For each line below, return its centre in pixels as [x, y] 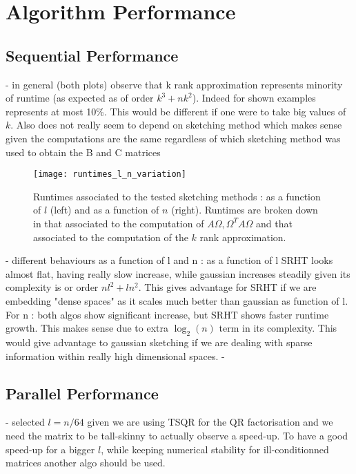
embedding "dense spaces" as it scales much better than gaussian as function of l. [177, 300]
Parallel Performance [82, 393]
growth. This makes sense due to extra [87, 328]
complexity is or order [52, 287]
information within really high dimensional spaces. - [115, 355]
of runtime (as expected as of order [80, 98]
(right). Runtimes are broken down [245, 210]
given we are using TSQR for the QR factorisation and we [210, 422]
